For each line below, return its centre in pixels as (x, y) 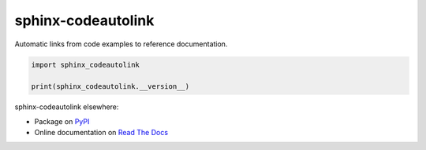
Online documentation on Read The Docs (101, 133)
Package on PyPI (62, 121)
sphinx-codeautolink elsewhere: (67, 107)
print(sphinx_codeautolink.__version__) (110, 87)
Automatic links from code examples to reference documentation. (121, 44)
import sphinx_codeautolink (85, 64)
